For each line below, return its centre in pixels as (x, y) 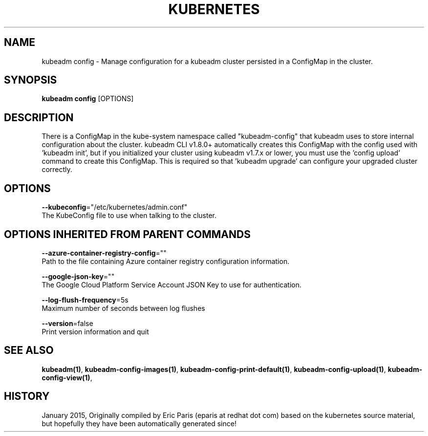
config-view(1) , (67, 377)
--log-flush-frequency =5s (85, 300)
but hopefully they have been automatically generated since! (139, 423)
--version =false (67, 323)
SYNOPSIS (31, 80)
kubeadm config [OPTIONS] (88, 99)
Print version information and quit (95, 331)
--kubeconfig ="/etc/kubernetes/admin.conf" (115, 207)
